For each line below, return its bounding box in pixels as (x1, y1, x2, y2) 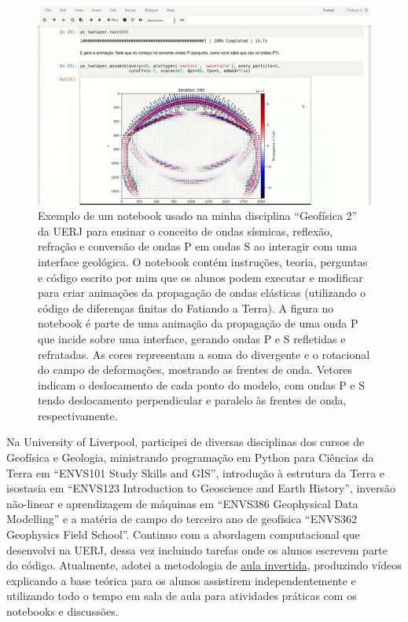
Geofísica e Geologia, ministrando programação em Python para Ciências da (6, 449, 374, 466)
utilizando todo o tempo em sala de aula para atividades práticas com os (6, 587, 357, 604)
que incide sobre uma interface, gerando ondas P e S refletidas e (38, 330, 346, 346)
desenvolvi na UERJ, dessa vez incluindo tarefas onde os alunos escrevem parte (6, 541, 388, 558)
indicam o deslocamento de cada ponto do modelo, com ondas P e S (38, 376, 366, 393)
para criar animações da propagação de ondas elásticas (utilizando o (38, 284, 366, 301)
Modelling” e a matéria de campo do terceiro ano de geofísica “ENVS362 (6, 510, 358, 527)
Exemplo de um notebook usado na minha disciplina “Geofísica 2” (38, 207, 358, 224)
